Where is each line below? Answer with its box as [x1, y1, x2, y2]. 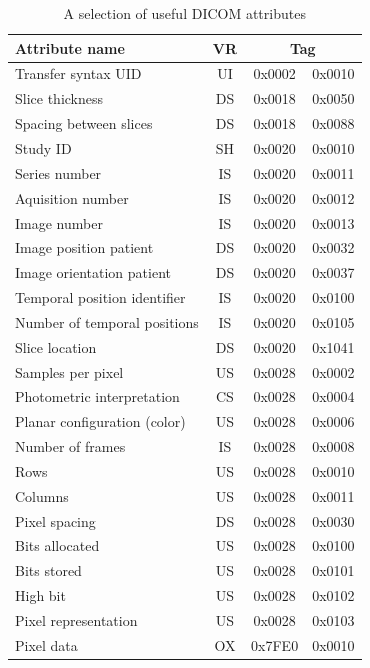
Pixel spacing [15, 510, 96, 531]
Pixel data [15, 634, 78, 655]
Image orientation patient [15, 262, 171, 283]
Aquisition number [15, 187, 129, 208]
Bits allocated [15, 535, 100, 556]
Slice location [15, 336, 97, 357]
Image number [15, 212, 103, 233]
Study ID [15, 137, 72, 158]
